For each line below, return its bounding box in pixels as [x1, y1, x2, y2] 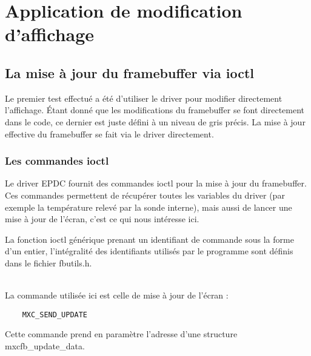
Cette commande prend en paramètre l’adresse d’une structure [5, 328, 238, 340]
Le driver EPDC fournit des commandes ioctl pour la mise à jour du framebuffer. [5, 177, 307, 190]
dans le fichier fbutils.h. [5, 256, 92, 269]
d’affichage [5, 22, 95, 47]
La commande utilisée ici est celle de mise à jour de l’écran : [5, 289, 229, 302]
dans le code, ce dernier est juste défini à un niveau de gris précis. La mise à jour [5, 115, 306, 128]
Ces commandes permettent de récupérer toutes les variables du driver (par [5, 188, 285, 201]
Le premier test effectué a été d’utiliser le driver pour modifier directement [5, 91, 283, 104]
